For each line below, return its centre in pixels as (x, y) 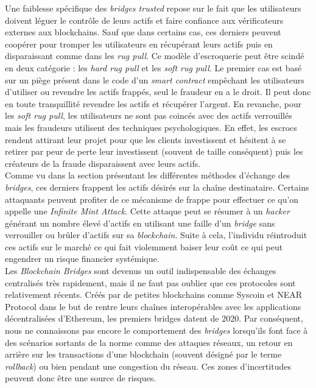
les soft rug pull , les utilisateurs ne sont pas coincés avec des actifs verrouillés (149, 115)
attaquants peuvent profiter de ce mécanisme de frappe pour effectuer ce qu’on (152, 199)
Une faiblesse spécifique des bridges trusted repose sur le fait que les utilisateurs (153, 8)
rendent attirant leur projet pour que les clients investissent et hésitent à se (146, 139)
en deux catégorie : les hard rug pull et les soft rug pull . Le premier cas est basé (153, 67)
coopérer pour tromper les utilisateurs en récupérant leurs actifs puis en (139, 44)
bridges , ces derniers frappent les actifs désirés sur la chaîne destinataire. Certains (157, 187)
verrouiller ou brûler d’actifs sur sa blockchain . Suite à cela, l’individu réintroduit (156, 235)
